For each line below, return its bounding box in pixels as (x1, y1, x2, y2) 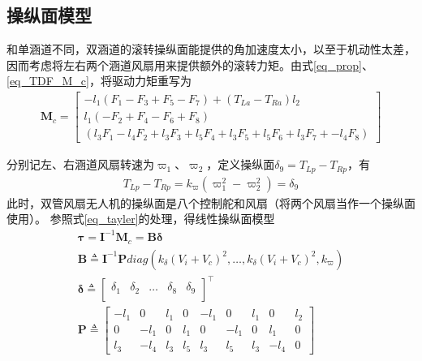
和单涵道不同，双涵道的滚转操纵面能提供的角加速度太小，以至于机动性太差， (6, 41, 416, 58)
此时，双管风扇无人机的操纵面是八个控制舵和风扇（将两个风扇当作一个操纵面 (6, 194, 416, 211)
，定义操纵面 (206, 156, 275, 173)
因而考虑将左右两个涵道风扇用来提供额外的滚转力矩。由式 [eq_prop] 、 (6, 56, 373, 73)
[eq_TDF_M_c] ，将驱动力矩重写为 (6, 72, 192, 89)
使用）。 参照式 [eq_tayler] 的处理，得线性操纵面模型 (6, 210, 275, 227)
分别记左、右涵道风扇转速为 (6, 156, 154, 173)
